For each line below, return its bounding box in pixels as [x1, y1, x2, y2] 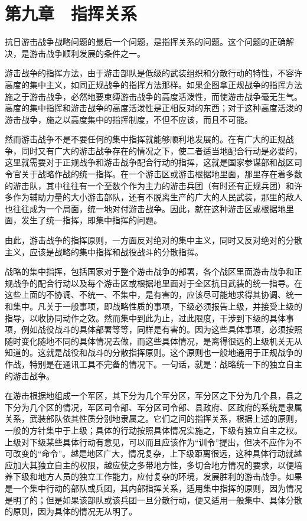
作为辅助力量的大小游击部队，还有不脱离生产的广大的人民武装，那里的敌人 [12, 191, 302, 203]
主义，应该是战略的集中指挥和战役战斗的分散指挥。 [5, 245, 203, 258]
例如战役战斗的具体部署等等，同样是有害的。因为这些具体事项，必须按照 [21, 323, 302, 336]
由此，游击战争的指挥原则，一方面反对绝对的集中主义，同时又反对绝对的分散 [5, 234, 302, 246]
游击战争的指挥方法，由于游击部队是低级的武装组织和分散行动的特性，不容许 [5, 67, 302, 79]
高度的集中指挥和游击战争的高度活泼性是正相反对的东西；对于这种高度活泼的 [5, 102, 302, 114]
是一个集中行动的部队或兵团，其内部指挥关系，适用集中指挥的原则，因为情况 [5, 481, 302, 494]
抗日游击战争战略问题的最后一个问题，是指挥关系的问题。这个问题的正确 [5, 35, 286, 48]
